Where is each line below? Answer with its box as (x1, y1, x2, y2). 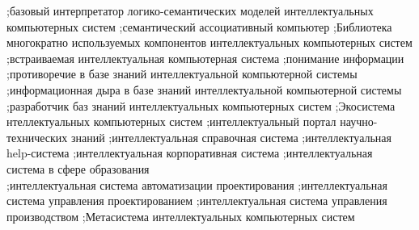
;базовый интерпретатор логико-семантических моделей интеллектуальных (6, 2, 374, 19)
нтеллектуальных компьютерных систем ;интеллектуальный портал (6, 113, 336, 130)
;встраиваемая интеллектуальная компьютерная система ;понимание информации (6, 49, 404, 66)
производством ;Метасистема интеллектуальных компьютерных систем (6, 207, 355, 224)
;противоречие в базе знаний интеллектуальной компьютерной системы (6, 65, 358, 82)
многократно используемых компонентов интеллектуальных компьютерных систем (6, 34, 413, 51)
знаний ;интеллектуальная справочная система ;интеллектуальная (70, 128, 391, 145)
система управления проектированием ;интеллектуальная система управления (6, 192, 387, 209)
